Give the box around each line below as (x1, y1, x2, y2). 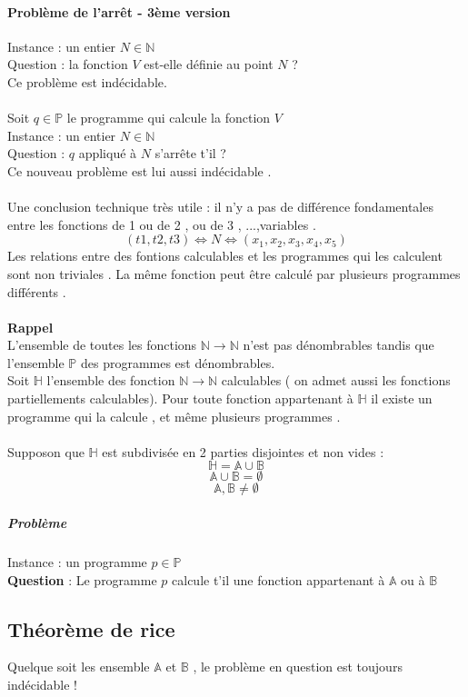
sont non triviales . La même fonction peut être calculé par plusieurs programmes (7, 264, 461, 283)
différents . (7, 282, 66, 301)
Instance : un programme (7, 553, 147, 572)
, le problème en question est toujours (193, 657, 403, 676)
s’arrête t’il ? (154, 144, 226, 163)
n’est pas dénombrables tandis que (243, 335, 434, 354)
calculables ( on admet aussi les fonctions (221, 371, 451, 390)
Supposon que (7, 442, 85, 461)
